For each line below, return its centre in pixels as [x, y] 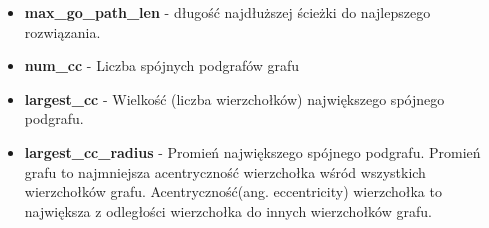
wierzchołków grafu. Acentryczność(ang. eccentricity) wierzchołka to [233, 191]
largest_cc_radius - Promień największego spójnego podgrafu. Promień [252, 151]
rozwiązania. [62, 31]
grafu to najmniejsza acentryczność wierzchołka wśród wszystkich [225, 171]
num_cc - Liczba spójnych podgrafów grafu [162, 65]
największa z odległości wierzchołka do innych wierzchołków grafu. [228, 210]
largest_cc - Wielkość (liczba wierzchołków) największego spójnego [234, 98]
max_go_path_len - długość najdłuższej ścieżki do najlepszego [227, 12]
